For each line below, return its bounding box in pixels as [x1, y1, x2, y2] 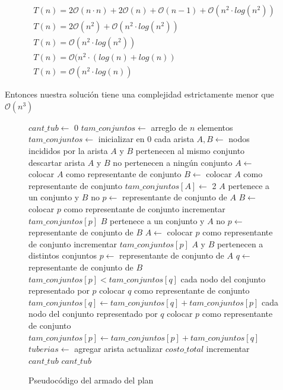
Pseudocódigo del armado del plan [28, 374, 154, 386]
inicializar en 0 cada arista [98, 133, 194, 145]
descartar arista [28, 156, 85, 168]
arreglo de [151, 121, 187, 133]
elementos [197, 121, 233, 133]
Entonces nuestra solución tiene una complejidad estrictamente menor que [5, 88, 274, 100]
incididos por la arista [28, 144, 108, 157]
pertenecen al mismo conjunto [135, 144, 245, 157]
